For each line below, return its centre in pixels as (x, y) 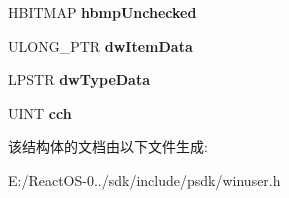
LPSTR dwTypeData (79, 79)
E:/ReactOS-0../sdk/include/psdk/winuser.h (144, 179)
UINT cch (40, 112)
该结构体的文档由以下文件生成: (108, 146)
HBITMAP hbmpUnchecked (102, 12)
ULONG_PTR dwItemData (100, 45)
